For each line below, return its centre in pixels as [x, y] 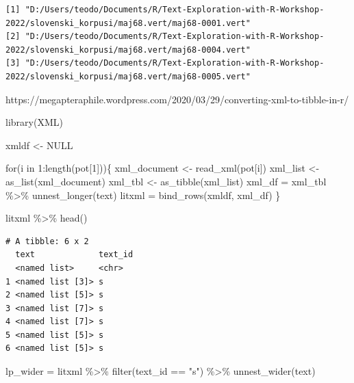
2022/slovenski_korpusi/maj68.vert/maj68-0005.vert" [128, 76]
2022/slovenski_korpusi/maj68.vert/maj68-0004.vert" [128, 50]
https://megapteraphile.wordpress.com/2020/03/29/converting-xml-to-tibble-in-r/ [177, 99]
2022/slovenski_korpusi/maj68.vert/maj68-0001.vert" [128, 23]
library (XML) [34, 122]
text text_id [74, 255]
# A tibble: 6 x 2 [47, 241]
